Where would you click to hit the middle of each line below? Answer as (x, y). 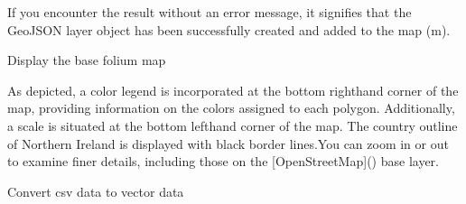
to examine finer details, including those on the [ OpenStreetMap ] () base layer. (223, 161)
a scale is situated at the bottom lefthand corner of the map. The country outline (233, 125)
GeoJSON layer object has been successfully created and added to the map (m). (229, 29)
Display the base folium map (87, 60)
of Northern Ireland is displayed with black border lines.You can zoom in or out (228, 143)
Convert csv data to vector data (96, 191)
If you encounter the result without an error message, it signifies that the (210, 12)
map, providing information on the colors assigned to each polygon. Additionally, (231, 108)
